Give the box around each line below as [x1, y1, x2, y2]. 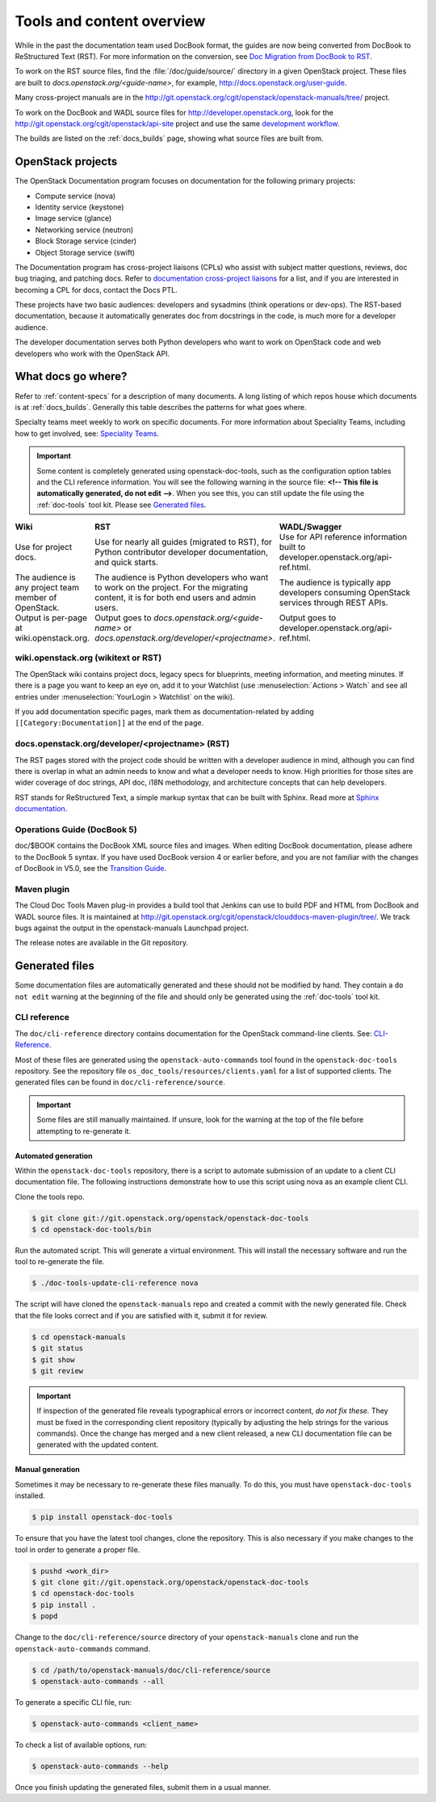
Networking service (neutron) [35, 225, 134, 235]
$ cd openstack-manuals [31, 1332, 127, 1342]
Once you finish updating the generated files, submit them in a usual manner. [15, 1782, 271, 1791]
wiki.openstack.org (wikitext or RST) [15, 652, 162, 663]
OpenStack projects [15, 154, 118, 169]
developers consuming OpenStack [279, 587, 411, 599]
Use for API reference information [279, 531, 408, 543]
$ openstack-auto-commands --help [31, 1762, 169, 1770]
